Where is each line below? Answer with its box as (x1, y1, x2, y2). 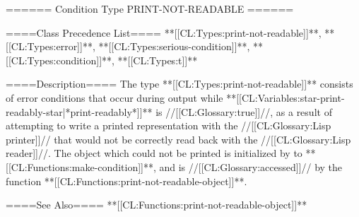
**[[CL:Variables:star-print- (226, 90, 345, 105)
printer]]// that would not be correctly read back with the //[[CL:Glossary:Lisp (6, 131, 351, 146)
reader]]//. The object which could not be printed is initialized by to (6, 146, 302, 160)
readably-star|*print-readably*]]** (6, 104, 153, 119)
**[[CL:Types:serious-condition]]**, (98, 39, 250, 54)
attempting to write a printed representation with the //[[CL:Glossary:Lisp (6, 118, 331, 133)
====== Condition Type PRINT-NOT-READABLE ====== (6, 1, 294, 16)
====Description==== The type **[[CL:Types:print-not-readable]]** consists (6, 76, 353, 91)
